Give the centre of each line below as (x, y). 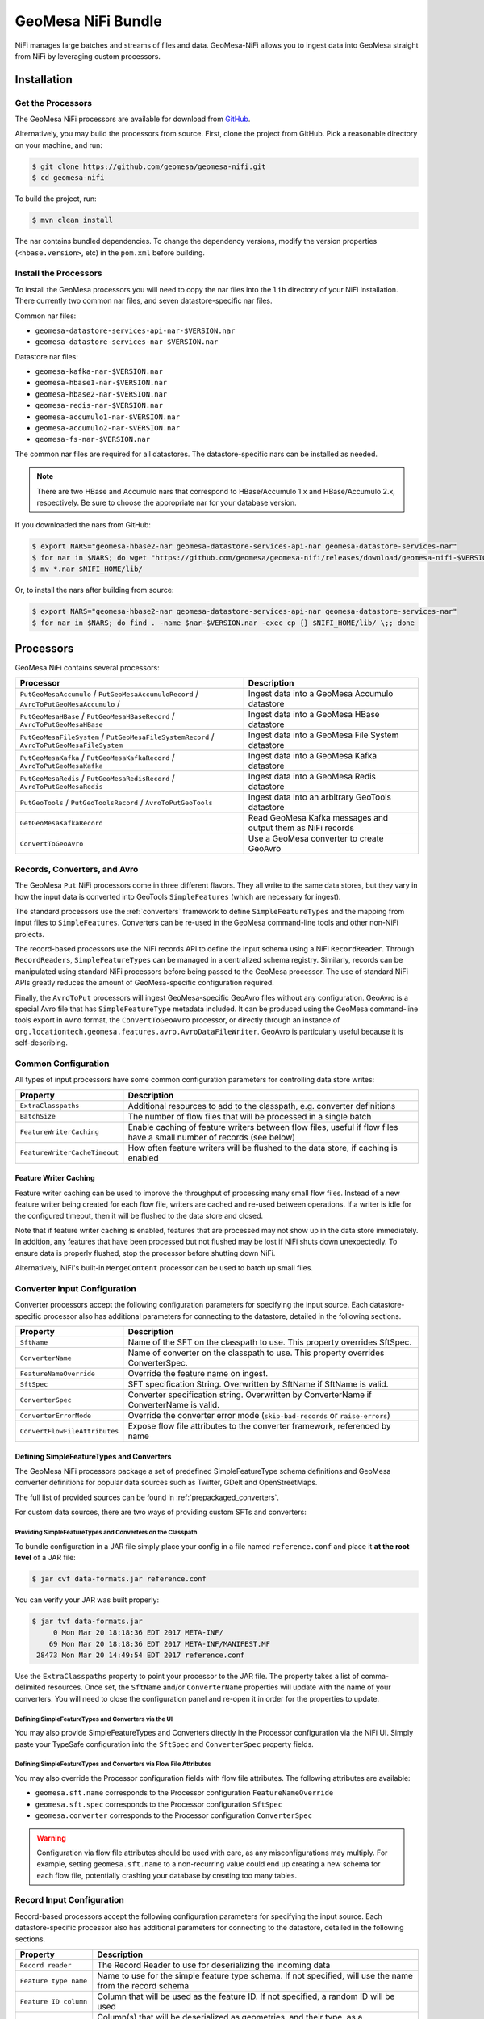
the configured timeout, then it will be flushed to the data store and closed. (139, 1215)
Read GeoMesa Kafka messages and (318, 818)
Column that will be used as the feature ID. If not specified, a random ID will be (246, 1996)
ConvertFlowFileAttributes (69, 1431)
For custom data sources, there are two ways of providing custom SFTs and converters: (161, 1512)
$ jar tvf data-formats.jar (87, 1621)
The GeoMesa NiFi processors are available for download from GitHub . (133, 119)
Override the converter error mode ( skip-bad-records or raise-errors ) (259, 1416)
